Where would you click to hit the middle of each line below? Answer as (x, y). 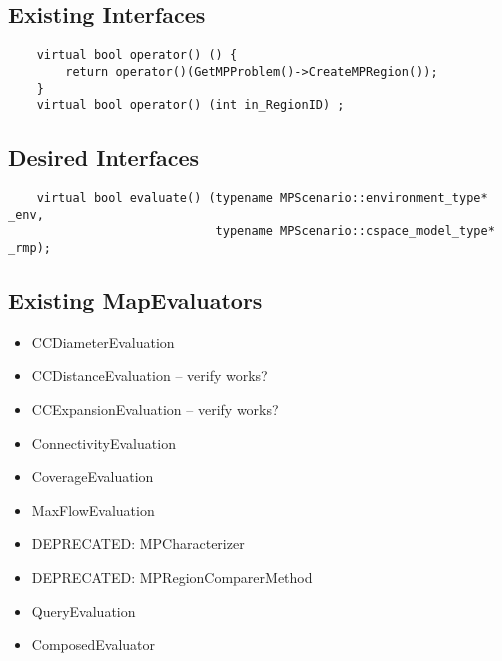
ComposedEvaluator (93, 644)
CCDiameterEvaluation (103, 341)
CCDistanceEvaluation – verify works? (149, 375)
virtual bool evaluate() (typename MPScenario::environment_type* (262, 198)
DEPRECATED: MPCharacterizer (138, 543)
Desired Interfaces (104, 157)
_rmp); (29, 248)
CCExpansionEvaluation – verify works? (155, 409)
